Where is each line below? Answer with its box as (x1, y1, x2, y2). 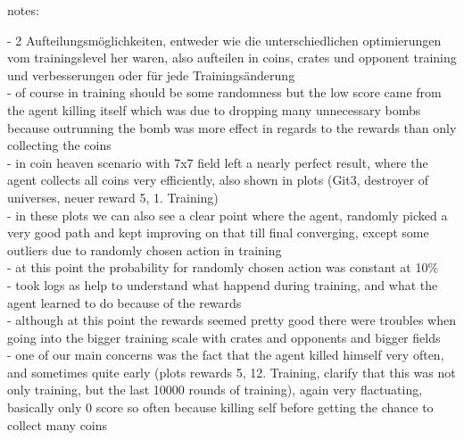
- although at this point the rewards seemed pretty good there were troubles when (7, 311, 456, 329)
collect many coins (7, 415, 108, 434)
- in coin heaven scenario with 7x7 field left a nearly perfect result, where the (7, 153, 428, 171)
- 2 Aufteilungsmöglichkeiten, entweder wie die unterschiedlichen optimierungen (7, 30, 442, 49)
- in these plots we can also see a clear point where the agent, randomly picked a (7, 205, 448, 224)
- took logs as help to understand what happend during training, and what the (7, 275, 438, 294)
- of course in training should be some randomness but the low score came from (7, 83, 442, 102)
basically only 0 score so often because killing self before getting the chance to (7, 398, 434, 417)
